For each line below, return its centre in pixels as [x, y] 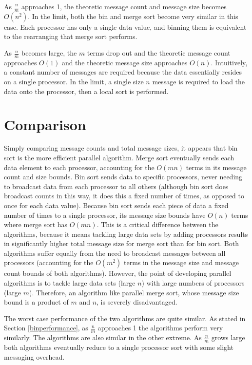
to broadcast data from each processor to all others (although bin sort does [116, 186]
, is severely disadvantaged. [137, 302]
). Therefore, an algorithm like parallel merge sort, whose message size [134, 292]
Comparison [45, 125]
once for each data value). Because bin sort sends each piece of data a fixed [116, 205]
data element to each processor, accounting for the [79, 167]
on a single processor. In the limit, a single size [74, 82]
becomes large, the [49, 53]
